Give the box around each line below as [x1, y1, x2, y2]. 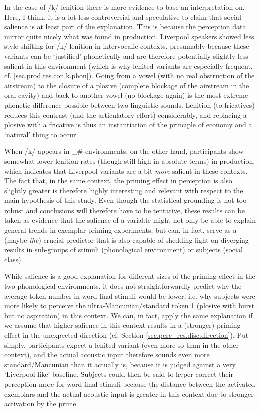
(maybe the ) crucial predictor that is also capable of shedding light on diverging [4, 234, 249, 245]
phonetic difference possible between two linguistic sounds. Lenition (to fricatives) [4, 99, 255, 110]
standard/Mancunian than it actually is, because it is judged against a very [4, 359, 236, 369]
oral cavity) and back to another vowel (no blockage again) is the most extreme [4, 90, 248, 100]
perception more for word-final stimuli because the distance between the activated [4, 378, 255, 389]
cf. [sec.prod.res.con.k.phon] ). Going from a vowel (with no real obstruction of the [4, 70, 255, 81]
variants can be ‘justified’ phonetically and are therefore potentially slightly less [4, 50, 248, 61]
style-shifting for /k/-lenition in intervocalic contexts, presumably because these [4, 41, 249, 51]
